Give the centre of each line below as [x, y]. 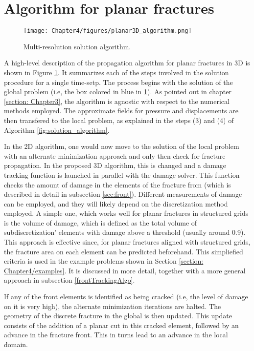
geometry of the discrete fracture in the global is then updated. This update [118, 316]
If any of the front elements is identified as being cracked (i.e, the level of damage [126, 297]
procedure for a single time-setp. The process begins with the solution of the [118, 82]
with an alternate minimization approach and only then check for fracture [115, 155]
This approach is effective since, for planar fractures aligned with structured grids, [127, 242]
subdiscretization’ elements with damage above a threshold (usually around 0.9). [125, 232]
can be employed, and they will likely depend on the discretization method [116, 203]
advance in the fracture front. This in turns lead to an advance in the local [116, 335]
